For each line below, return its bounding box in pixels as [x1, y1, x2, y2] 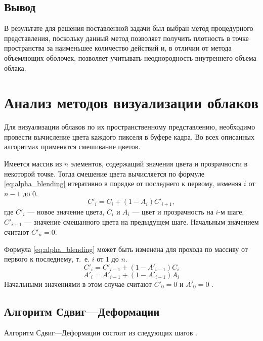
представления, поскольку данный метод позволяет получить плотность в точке [4, 32, 249, 43]
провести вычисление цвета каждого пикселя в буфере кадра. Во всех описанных [4, 131, 255, 142]
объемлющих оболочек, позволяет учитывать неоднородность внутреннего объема [4, 52, 256, 63]
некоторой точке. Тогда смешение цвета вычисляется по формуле [4, 168, 205, 179]
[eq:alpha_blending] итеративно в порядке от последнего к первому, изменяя [4, 178, 242, 189]
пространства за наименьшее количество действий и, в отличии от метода [4, 42, 232, 53]
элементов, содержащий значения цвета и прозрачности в [70, 158, 248, 169]
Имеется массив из [4, 158, 62, 169]
